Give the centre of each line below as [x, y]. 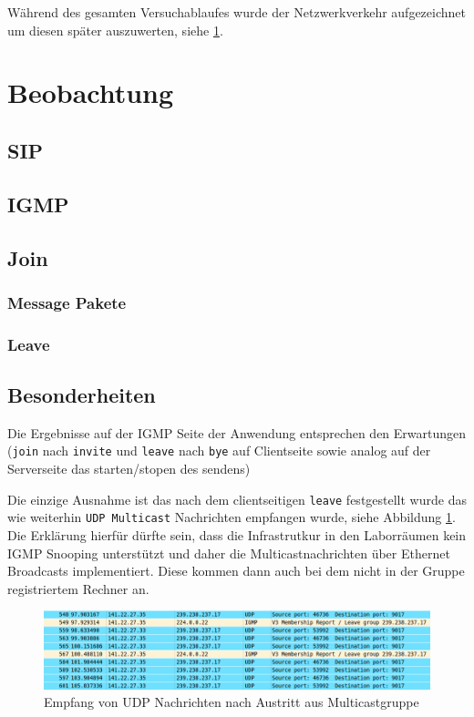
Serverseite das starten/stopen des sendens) [129, 469]
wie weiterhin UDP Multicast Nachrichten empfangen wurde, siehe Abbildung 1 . [232, 517]
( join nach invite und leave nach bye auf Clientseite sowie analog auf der [219, 451]
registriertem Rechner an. [78, 588]
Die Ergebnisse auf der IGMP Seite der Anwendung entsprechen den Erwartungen [237, 432]
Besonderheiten [82, 394]
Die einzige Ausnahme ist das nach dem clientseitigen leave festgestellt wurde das [237, 499]
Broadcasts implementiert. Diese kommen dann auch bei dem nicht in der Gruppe [236, 571]
